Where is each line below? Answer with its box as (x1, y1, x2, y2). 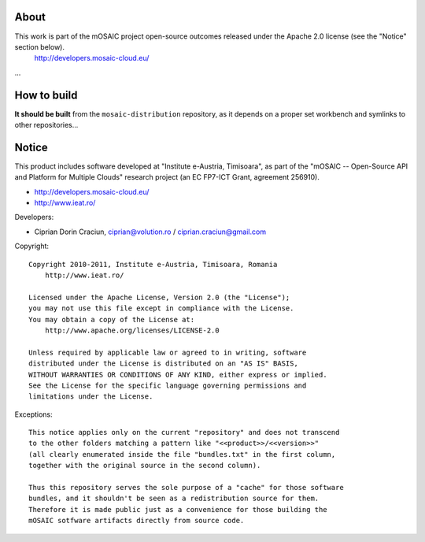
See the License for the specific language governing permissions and (28, 381, 307, 390)
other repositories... (14, 120, 79, 129)
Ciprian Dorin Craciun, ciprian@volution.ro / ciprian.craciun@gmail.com (34, 227, 267, 236)
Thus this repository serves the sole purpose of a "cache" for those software (28, 483, 344, 492)
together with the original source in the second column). (28, 461, 261, 470)
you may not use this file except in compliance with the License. (28, 304, 294, 313)
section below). (14, 42, 65, 51)
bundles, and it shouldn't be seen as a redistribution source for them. (28, 494, 320, 503)
